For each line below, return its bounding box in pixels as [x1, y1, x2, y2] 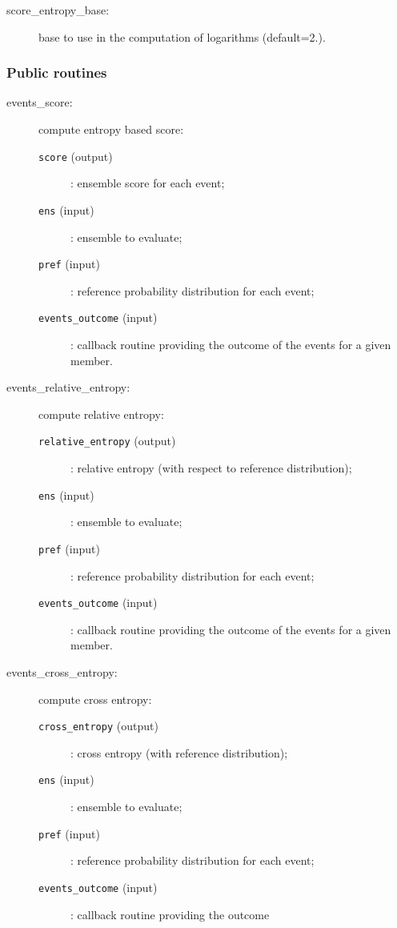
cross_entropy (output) [38, 717, 158, 734]
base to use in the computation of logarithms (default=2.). [38, 28, 326, 45]
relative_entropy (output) [38, 432, 176, 449]
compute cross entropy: [38, 690, 152, 707]
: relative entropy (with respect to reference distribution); [70, 460, 352, 476]
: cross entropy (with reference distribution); [70, 744, 288, 761]
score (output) [38, 147, 113, 164]
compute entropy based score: [38, 121, 184, 137]
